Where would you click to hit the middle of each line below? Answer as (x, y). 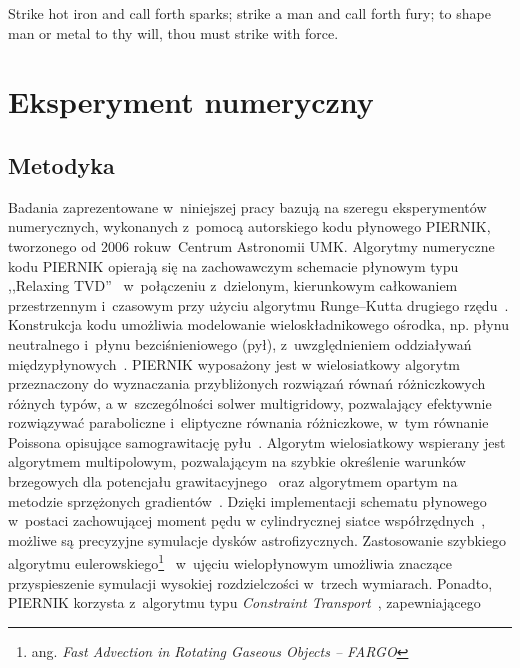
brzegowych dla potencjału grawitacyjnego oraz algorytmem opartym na (233, 481)
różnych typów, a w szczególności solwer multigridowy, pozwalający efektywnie (250, 402)
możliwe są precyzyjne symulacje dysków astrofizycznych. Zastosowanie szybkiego (257, 539)
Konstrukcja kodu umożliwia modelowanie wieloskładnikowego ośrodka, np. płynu (258, 324)
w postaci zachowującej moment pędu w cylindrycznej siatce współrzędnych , (247, 520)
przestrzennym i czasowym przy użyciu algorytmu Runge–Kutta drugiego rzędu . (258, 304)
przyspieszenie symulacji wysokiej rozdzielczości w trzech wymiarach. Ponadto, (250, 582)
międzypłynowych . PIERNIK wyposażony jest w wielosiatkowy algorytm (234, 363)
